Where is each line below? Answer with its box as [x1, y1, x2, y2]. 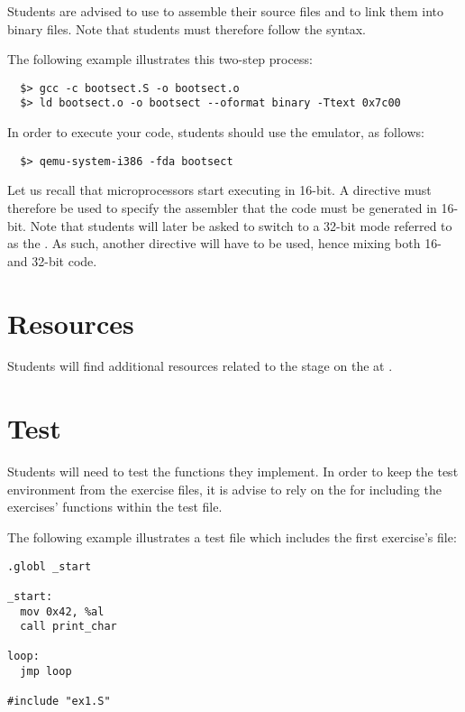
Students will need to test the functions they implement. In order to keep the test [7, 462, 459, 481]
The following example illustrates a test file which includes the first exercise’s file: [7, 527, 457, 546]
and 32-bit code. [7, 251, 97, 270]
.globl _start [7, 559, 92, 573]
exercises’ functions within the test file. [7, 497, 223, 516]
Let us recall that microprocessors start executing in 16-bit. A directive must [7, 180, 432, 199]
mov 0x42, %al [20, 605, 105, 618]
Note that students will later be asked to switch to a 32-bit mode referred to [30, 216, 452, 235]
